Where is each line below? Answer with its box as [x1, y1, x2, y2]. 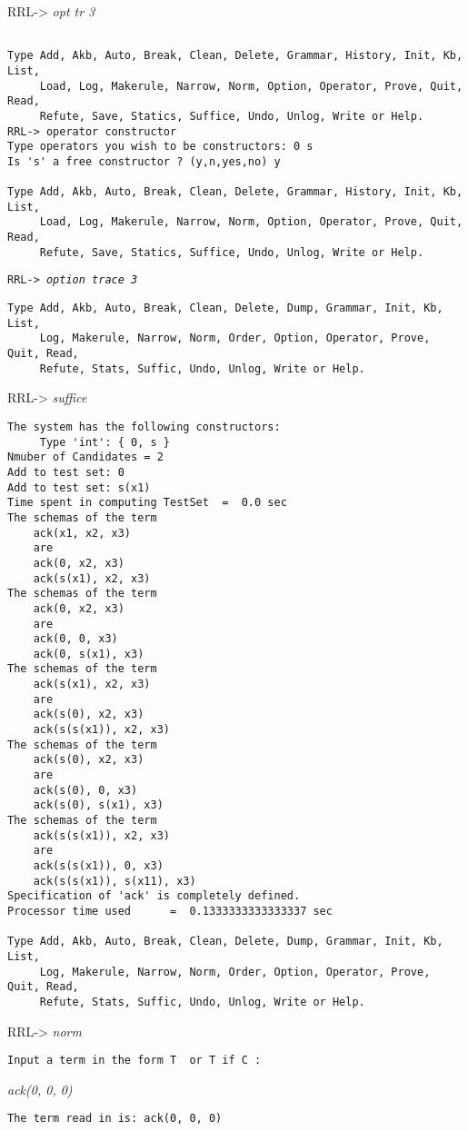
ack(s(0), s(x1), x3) [33, 799, 164, 812]
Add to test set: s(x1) [7, 481, 151, 494]
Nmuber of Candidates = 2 [7, 451, 164, 464]
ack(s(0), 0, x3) [33, 783, 138, 797]
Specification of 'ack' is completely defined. [7, 889, 301, 903]
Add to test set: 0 [7, 465, 124, 479]
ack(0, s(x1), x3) [33, 647, 144, 660]
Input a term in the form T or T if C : [7, 1054, 262, 1067]
